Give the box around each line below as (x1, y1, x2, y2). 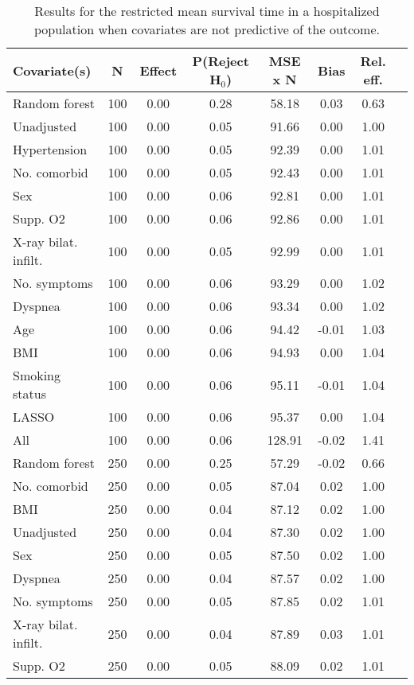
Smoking (13, 366, 61, 384)
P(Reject (192, 52, 249, 70)
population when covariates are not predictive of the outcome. (33, 20, 380, 38)
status (13, 384, 46, 403)
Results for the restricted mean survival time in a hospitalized (34, 2, 380, 20)
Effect (139, 60, 178, 80)
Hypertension (13, 140, 88, 158)
